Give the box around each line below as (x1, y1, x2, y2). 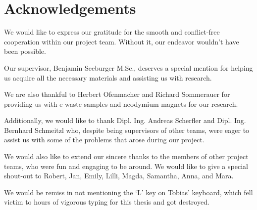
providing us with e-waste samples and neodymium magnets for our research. (4, 98, 238, 109)
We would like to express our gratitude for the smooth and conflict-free (4, 27, 220, 37)
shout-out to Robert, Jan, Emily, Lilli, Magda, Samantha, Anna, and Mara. (4, 170, 234, 181)
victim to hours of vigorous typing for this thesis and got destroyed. (4, 197, 209, 207)
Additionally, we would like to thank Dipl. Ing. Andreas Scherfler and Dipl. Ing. (4, 115, 246, 126)
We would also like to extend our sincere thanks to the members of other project (4, 151, 249, 162)
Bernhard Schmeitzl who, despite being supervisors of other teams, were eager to (4, 125, 250, 135)
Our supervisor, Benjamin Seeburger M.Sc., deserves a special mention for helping (4, 62, 253, 73)
